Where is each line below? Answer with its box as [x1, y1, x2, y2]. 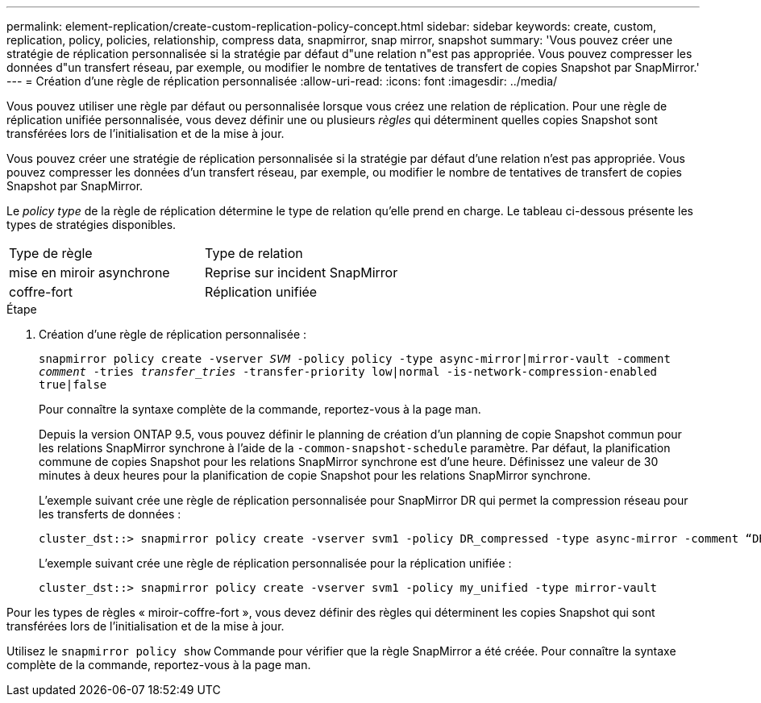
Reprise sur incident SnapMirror [205, 264, 398, 281]
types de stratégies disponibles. [6, 218, 177, 231]
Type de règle [9, 245, 93, 261]
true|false [39, 378, 107, 391]
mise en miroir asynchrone [9, 264, 170, 281]
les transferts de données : [39, 507, 181, 521]
